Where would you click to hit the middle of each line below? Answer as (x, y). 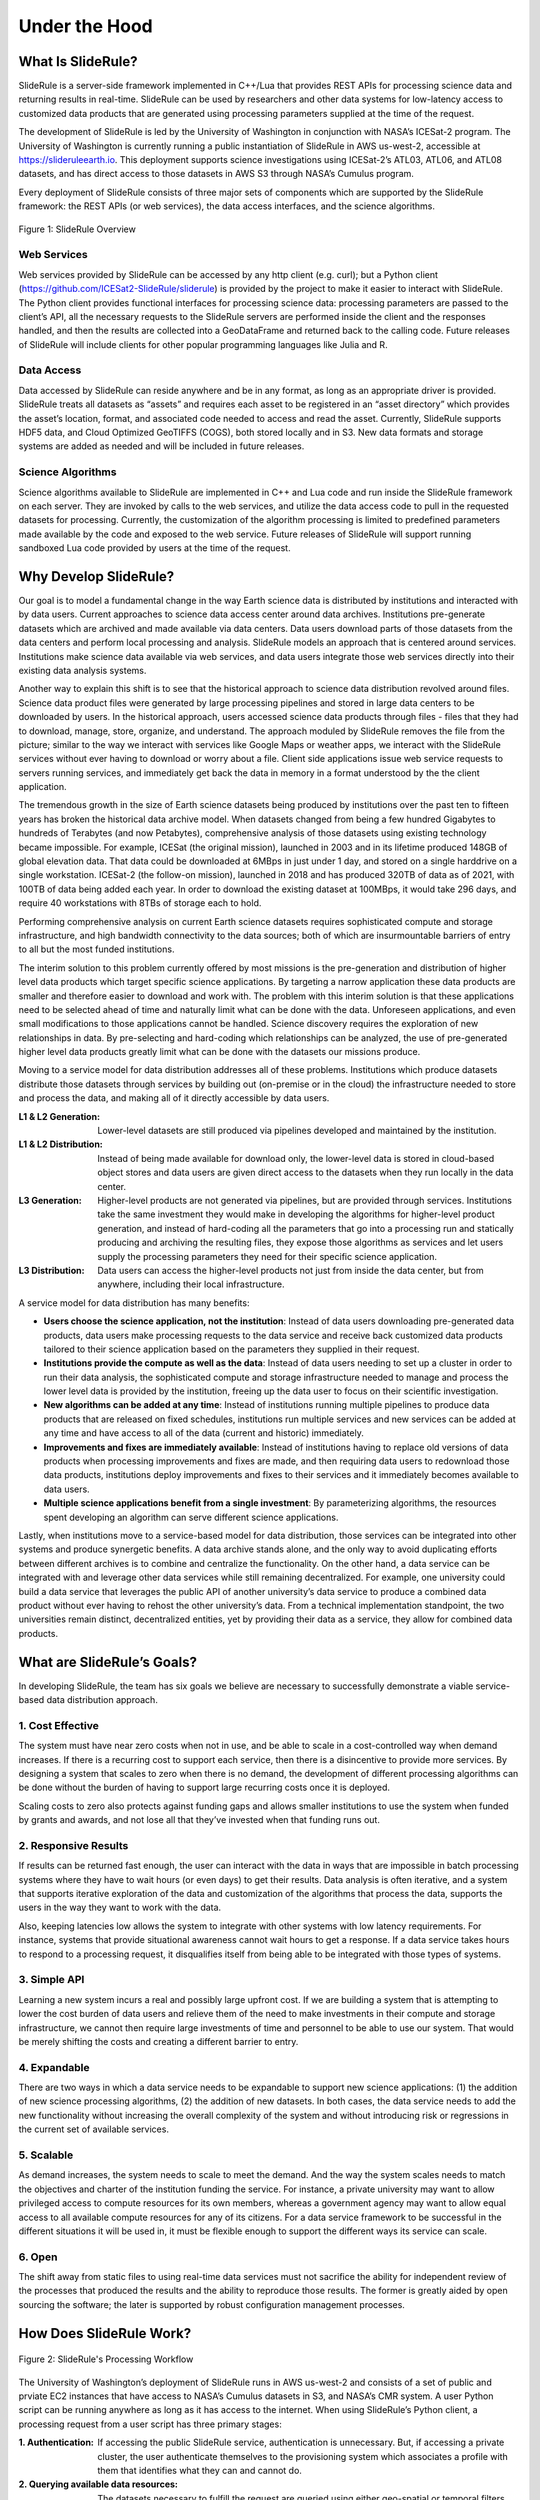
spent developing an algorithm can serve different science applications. (191, 1517)
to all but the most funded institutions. (96, 949)
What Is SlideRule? (78, 61)
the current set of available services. (94, 2129)
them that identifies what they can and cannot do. (199, 2470)
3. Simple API (51, 1980)
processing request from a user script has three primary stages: (150, 2424)
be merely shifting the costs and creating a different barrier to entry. (158, 2041)
